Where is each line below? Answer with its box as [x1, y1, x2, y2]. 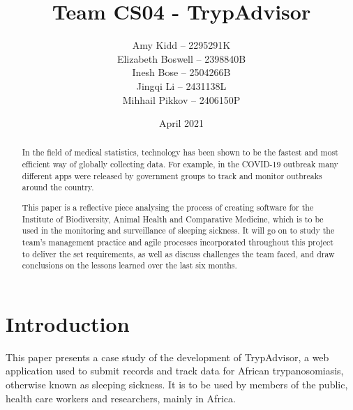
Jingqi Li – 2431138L [136, 78, 227, 93]
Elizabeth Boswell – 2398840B [117, 51, 246, 66]
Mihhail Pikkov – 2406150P [122, 92, 241, 107]
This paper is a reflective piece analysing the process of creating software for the [22, 202, 314, 213]
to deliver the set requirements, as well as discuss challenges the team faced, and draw [22, 248, 335, 259]
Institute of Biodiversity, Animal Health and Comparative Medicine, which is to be [22, 213, 324, 225]
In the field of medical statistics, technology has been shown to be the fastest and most [22, 146, 338, 158]
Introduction [6, 309, 130, 337]
